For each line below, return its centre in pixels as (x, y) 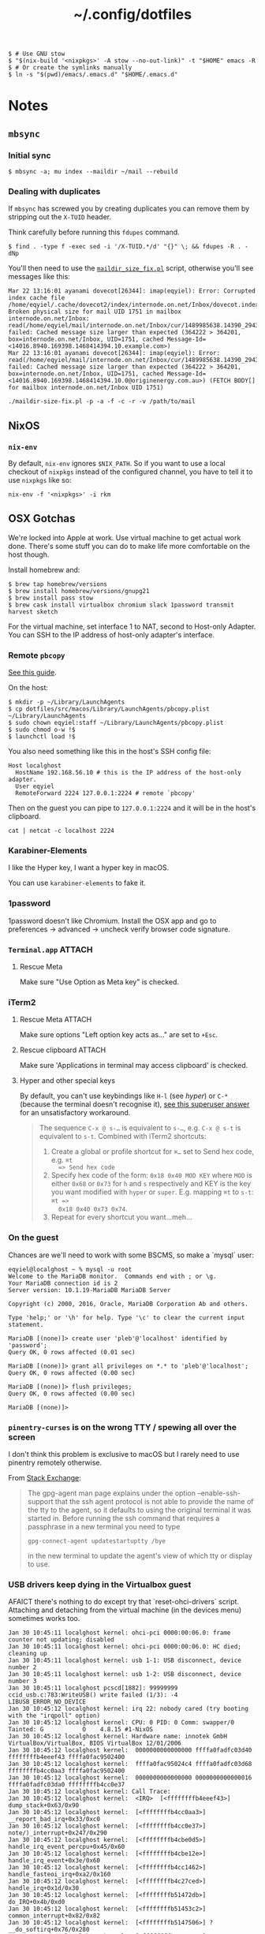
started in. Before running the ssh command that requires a (123, 1518)
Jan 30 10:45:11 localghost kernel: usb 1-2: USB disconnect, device (125, 1675)
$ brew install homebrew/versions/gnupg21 (79, 591)
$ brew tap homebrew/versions (58, 584)
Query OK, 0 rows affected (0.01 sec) (72, 1352)
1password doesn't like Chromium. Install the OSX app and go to (112, 920)
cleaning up (28, 1654)
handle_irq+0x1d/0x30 (44, 1888)
